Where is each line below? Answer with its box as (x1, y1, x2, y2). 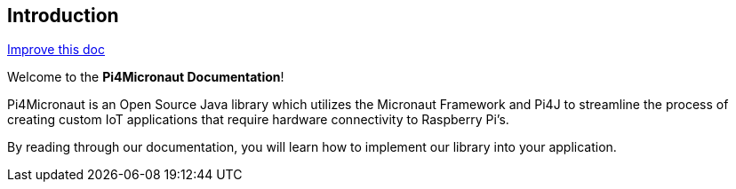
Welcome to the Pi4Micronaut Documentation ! (7, 69, 284, 85)
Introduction (7, 4, 119, 27)
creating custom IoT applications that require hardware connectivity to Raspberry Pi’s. (7, 112, 509, 128)
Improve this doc (7, 42, 105, 58)
